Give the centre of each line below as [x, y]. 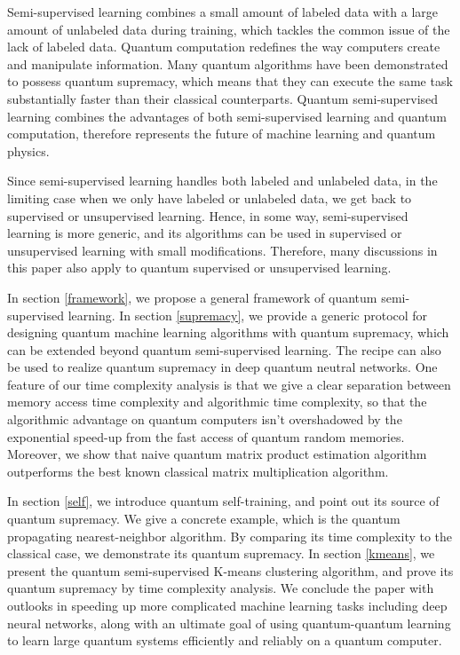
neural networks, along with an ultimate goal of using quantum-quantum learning [229, 623]
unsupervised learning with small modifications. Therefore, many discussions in [222, 250]
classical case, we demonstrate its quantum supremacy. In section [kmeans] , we [221, 553]
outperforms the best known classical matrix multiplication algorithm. [198, 471]
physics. [28, 150]
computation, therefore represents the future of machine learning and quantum [222, 134]
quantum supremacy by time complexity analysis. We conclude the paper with [221, 588]
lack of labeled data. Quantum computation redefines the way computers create [224, 47]
